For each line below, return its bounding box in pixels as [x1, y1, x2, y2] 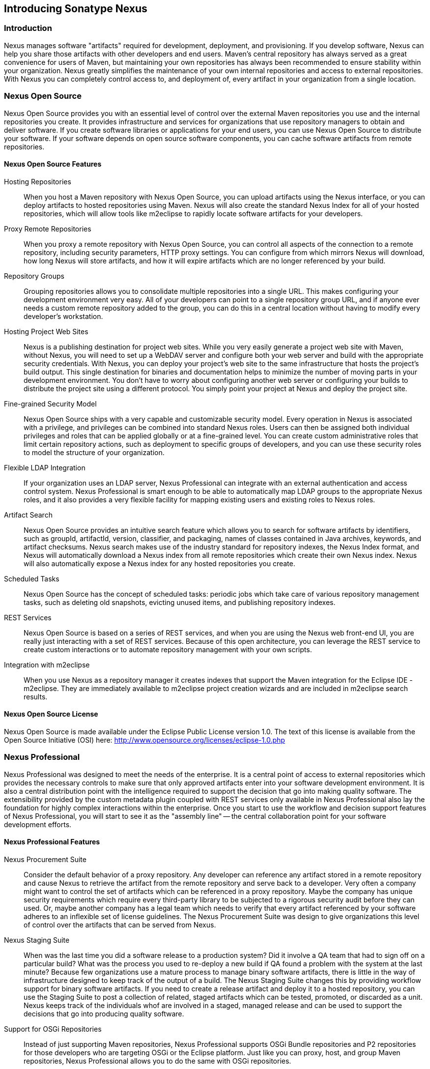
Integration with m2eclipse [4, 660, 90, 669]
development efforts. [4, 820, 72, 829]
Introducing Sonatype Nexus [4, 2, 147, 15]
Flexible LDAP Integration [4, 463, 86, 472]
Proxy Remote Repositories [4, 224, 91, 233]
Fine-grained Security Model [4, 399, 97, 408]
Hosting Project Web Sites [4, 327, 88, 336]
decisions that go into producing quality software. [24, 1009, 184, 1018]
